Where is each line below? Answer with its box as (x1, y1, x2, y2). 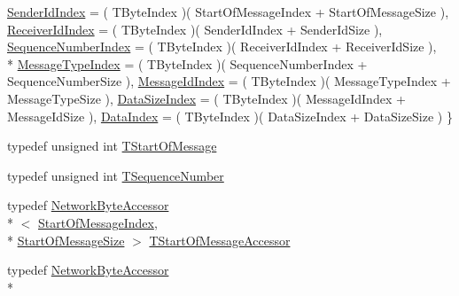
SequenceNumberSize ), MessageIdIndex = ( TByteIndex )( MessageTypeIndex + (7, 72, 451, 90)
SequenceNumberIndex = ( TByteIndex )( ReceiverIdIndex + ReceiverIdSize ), (7, 37, 437, 56)
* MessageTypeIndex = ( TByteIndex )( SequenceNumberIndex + (7, 54, 368, 73)
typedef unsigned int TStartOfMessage (7, 136, 217, 155)
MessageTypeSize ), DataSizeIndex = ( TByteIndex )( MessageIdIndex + (7, 89, 406, 107)
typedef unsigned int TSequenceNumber (7, 166, 224, 184)
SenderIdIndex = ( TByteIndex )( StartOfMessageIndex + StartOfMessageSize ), (7, 3, 449, 20)
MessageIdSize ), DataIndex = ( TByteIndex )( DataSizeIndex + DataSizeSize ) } (7, 106, 453, 125)
